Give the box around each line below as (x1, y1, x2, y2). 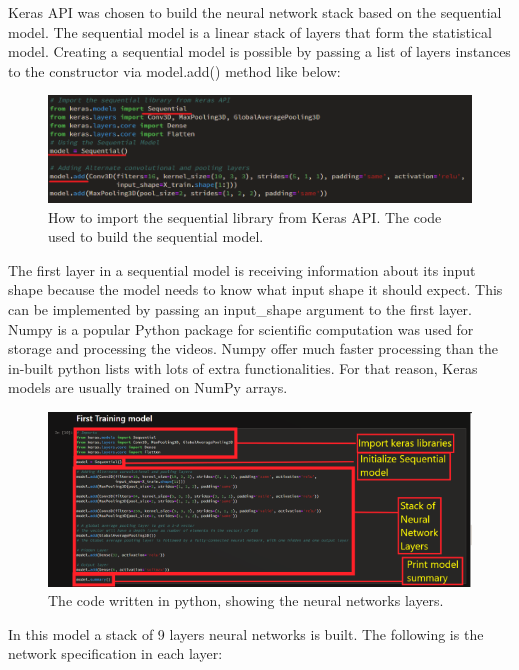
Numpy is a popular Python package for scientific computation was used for (8, 318, 474, 339)
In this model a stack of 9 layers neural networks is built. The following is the (8, 623, 484, 644)
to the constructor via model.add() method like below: (8, 60, 341, 81)
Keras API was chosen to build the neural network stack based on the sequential (8, 2, 502, 22)
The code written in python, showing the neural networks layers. (48, 590, 444, 611)
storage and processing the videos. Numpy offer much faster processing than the (8, 338, 498, 359)
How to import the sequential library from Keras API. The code (48, 206, 442, 227)
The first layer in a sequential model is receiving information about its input (8, 259, 476, 280)
